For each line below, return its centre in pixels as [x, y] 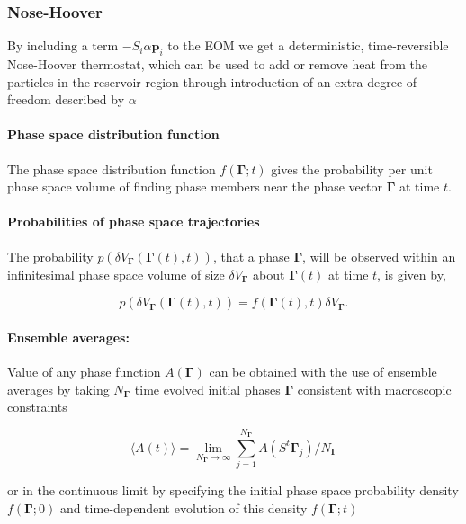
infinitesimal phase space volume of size [116, 274]
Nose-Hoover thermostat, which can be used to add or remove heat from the [218, 64]
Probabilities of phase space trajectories [134, 222]
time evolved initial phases [207, 389]
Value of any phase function [84, 371]
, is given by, [412, 274]
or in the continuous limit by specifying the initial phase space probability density [233, 490]
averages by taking [58, 389]
